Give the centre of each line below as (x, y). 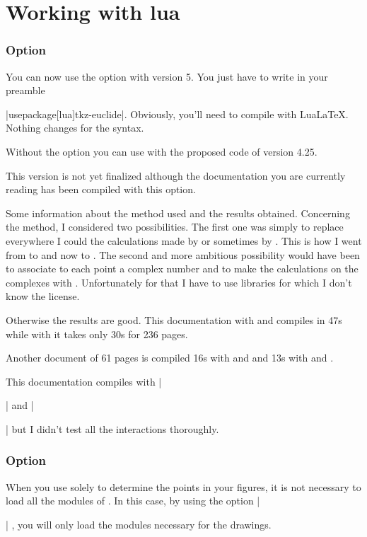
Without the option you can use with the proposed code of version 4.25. (162, 151)
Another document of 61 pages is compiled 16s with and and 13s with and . (170, 358)
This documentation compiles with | (84, 381)
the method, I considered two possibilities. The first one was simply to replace (175, 227)
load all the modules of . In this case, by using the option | (133, 501)
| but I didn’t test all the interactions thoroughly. (112, 428)
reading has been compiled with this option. (101, 189)
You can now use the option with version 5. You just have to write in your (167, 76)
